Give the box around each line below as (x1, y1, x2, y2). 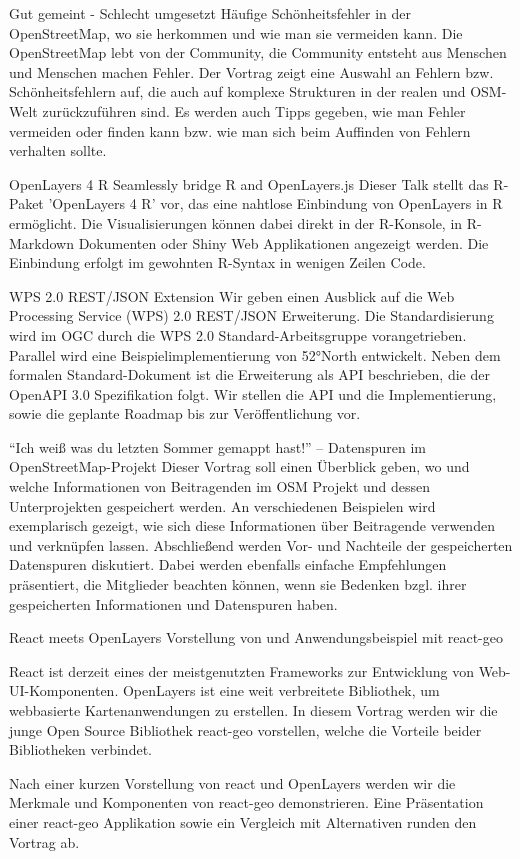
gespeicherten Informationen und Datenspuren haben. (9, 593, 338, 614)
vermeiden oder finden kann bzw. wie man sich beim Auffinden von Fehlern (9, 120, 471, 141)
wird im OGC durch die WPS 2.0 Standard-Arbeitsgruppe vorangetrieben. (9, 324, 467, 345)
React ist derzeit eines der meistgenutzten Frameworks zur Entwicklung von (9, 660, 474, 681)
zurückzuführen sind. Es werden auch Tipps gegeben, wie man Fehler (42, 100, 466, 121)
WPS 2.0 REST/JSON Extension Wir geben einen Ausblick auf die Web (9, 285, 455, 306)
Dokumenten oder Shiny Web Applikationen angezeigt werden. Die (78, 232, 489, 253)
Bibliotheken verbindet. (9, 739, 152, 760)
